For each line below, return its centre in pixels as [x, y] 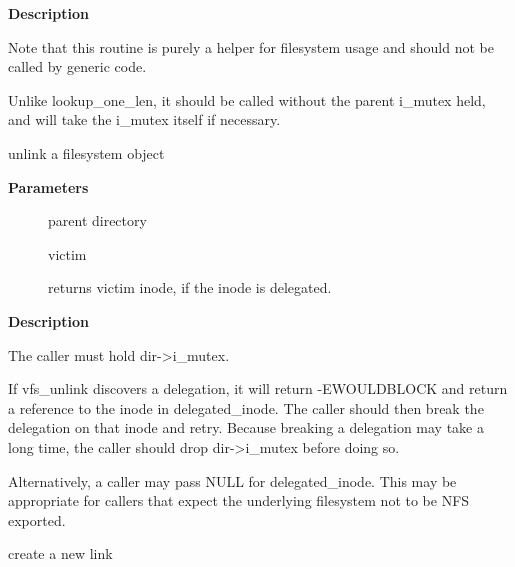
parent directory [97, 220]
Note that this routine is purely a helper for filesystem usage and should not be [251, 46]
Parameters [48, 186]
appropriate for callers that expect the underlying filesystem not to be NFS [239, 500]
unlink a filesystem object [86, 152]
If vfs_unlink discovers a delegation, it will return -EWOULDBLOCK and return [258, 388]
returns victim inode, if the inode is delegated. [190, 287]
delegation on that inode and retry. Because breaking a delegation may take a [246, 427]
